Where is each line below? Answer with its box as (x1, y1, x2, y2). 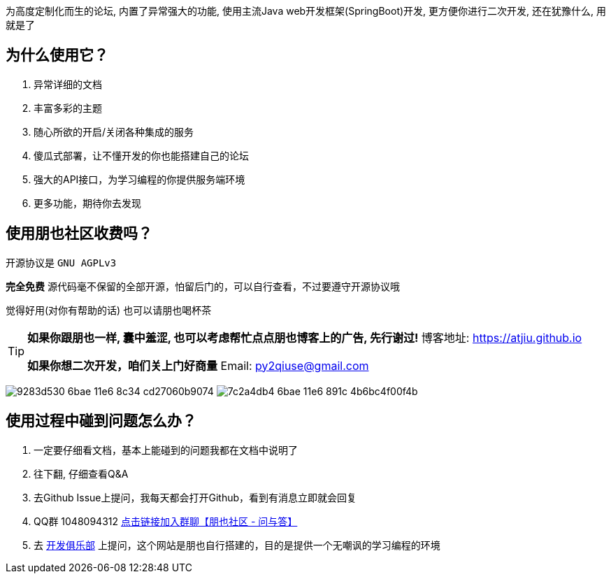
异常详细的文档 (34, 78, 102, 90)
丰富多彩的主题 (34, 101, 102, 114)
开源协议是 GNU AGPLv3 (6, 256, 117, 269)
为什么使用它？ (6, 46, 108, 64)
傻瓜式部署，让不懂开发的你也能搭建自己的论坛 (34, 149, 249, 162)
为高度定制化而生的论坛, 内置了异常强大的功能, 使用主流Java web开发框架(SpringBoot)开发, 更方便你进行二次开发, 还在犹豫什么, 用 (6, 5, 606, 17)
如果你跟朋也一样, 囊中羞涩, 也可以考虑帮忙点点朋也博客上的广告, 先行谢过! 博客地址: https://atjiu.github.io (27, 330, 582, 345)
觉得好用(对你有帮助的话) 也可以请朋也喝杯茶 (6, 303, 212, 316)
